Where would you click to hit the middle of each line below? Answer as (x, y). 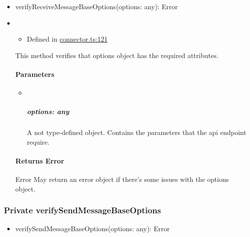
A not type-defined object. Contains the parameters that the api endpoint (137, 132)
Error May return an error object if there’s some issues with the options (122, 179)
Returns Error (40, 161)
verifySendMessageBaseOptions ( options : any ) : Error (93, 228)
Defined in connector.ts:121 (67, 39)
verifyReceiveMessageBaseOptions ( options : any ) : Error (96, 6)
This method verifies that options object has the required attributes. (117, 55)
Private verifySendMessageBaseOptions (83, 210)
